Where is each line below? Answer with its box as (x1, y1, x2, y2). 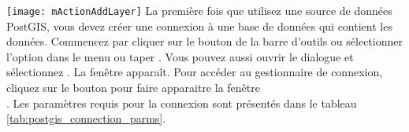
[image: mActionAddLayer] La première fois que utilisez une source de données (6, 2, 392, 18)
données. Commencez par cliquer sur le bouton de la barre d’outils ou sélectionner (6, 33, 403, 49)
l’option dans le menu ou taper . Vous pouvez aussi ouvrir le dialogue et (6, 48, 354, 64)
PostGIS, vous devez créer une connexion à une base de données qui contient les (6, 17, 392, 34)
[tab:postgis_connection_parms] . (6, 110, 166, 126)
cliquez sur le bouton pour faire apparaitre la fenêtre (6, 79, 260, 96)
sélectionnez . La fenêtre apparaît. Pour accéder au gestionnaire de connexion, (6, 64, 383, 80)
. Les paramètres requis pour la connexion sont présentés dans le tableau (6, 94, 357, 111)
